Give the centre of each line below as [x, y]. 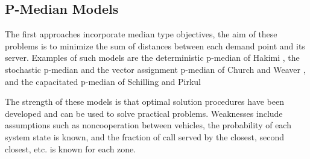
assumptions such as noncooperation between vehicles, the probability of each [148, 125]
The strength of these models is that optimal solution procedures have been [144, 101]
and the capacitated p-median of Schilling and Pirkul [103, 81]
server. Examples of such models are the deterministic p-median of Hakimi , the [152, 58]
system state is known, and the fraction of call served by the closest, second [145, 136]
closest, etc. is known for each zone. [71, 148]
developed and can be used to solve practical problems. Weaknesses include [144, 113]
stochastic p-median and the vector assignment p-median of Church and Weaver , [155, 69]
